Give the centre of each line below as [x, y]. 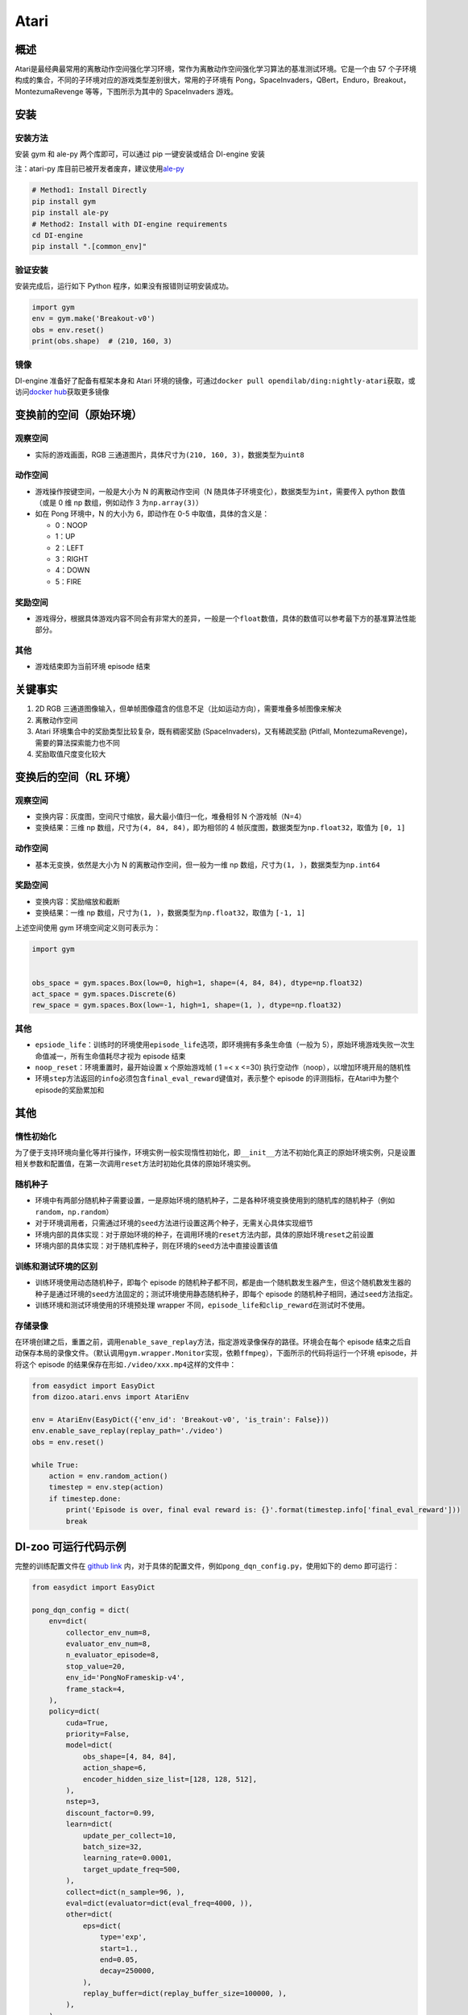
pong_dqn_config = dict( [81, 1610]
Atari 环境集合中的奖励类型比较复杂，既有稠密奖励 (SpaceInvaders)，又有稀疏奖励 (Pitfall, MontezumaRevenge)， [223, 731]
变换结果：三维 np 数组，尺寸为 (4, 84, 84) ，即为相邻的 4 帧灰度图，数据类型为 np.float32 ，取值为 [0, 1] [220, 828]
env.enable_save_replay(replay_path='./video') [127, 1431]
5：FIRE [68, 581]
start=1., [119, 1948]
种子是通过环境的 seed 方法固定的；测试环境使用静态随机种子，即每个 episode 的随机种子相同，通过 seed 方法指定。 [226, 1294]
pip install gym [64, 201]
